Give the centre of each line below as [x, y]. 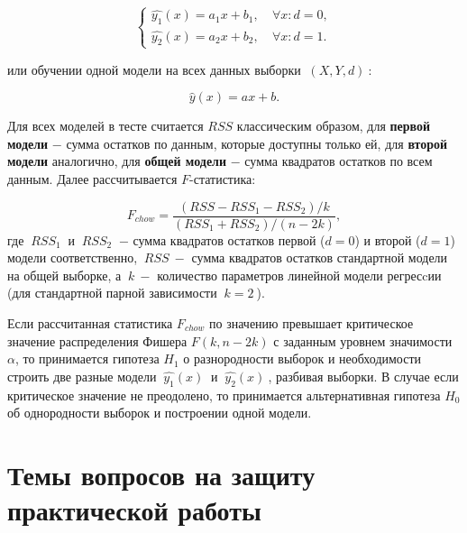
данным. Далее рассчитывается [92, 178]
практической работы [134, 510]
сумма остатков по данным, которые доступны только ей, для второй [257, 143]
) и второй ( [388, 239]
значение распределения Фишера [97, 340]
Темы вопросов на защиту [161, 474]
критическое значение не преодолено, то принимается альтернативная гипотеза [224, 395]
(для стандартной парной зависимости [112, 293]
